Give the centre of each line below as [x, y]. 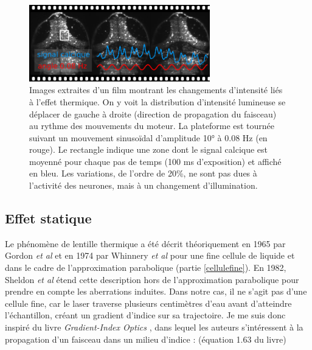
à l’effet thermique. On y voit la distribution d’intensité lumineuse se [158, 101]
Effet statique [48, 218]
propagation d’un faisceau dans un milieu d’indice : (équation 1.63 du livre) [146, 339]
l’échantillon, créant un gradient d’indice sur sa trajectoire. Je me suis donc [145, 315]
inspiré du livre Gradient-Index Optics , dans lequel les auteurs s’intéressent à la [154, 327]
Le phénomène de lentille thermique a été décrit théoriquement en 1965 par [145, 243]
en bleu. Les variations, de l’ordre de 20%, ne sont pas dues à [143, 173]
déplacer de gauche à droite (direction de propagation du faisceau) [153, 114]
